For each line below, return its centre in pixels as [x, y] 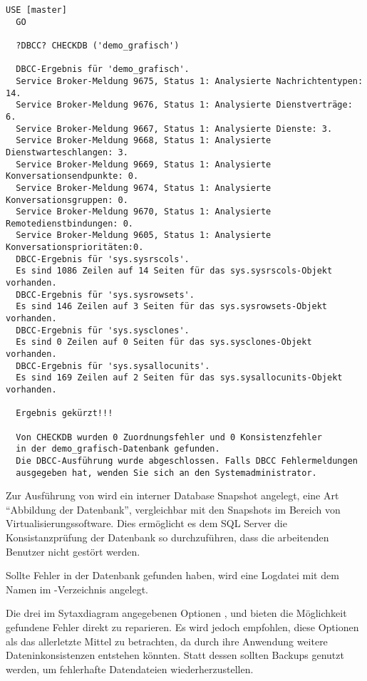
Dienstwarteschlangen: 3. [67, 152]
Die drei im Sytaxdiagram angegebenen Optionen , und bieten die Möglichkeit [176, 613]
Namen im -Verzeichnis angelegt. [77, 589]
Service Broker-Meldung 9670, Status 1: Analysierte [144, 212]
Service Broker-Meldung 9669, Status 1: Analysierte [144, 164]
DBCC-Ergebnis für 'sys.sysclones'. [103, 330]
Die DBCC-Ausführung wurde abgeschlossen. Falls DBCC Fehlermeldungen [187, 461]
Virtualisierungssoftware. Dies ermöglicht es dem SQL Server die [146, 523]
